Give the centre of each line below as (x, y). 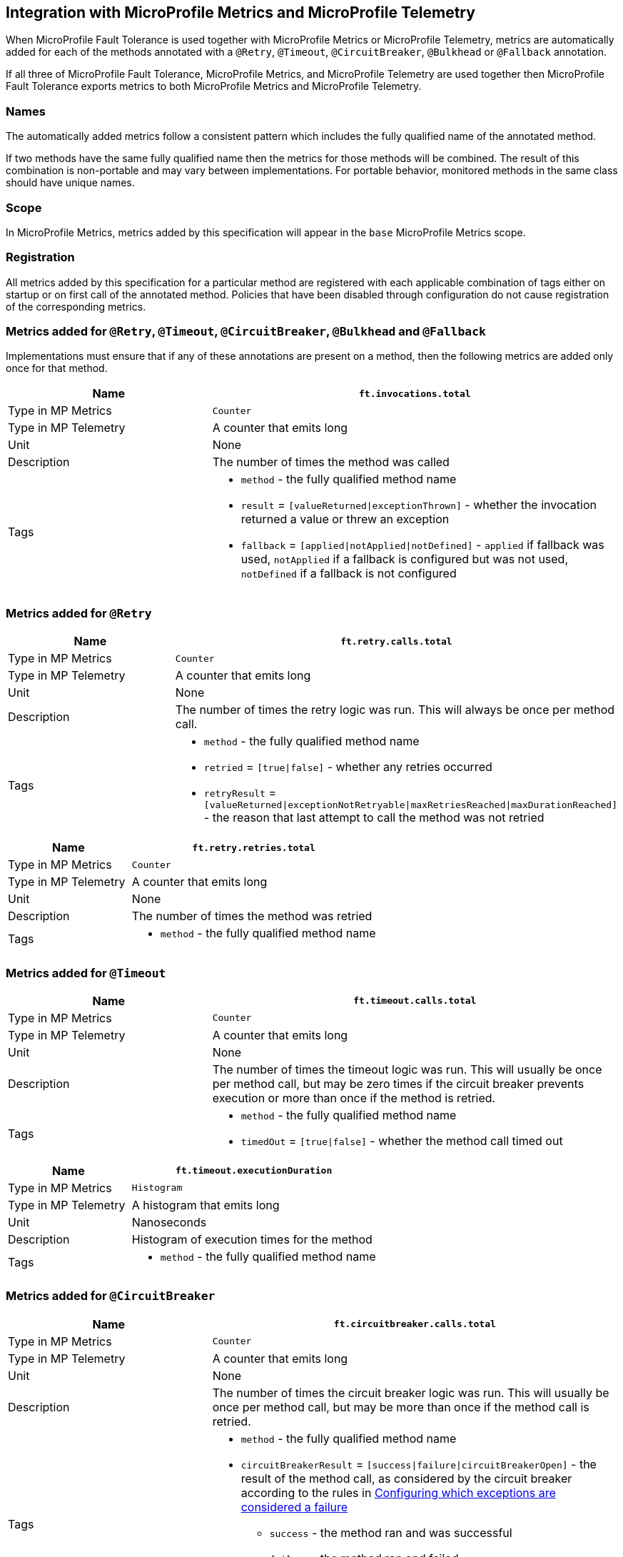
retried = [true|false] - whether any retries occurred (348, 767)
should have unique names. (70, 183)
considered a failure (294, 1507)
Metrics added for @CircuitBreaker (111, 1296)
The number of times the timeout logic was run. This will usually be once (407, 1069)
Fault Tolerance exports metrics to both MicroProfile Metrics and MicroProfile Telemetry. (214, 86)
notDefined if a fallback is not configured (349, 574)
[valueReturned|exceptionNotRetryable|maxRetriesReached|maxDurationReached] (410, 805)
